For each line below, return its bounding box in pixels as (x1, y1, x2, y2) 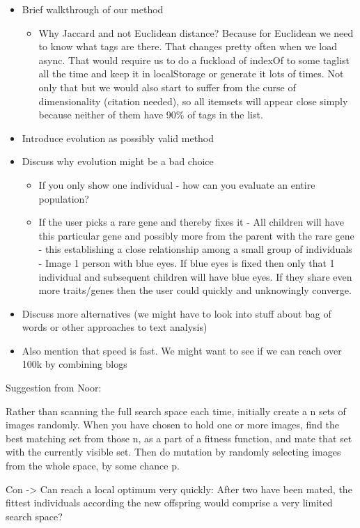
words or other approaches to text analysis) (22, 320, 208, 334)
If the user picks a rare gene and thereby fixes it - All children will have (38, 215, 344, 229)
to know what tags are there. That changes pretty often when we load (38, 39, 337, 54)
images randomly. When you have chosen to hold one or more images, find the (6, 417, 340, 432)
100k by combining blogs (22, 357, 127, 371)
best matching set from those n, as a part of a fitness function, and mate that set (6, 430, 352, 445)
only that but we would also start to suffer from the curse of (38, 79, 296, 94)
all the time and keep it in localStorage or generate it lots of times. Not (38, 66, 344, 81)
